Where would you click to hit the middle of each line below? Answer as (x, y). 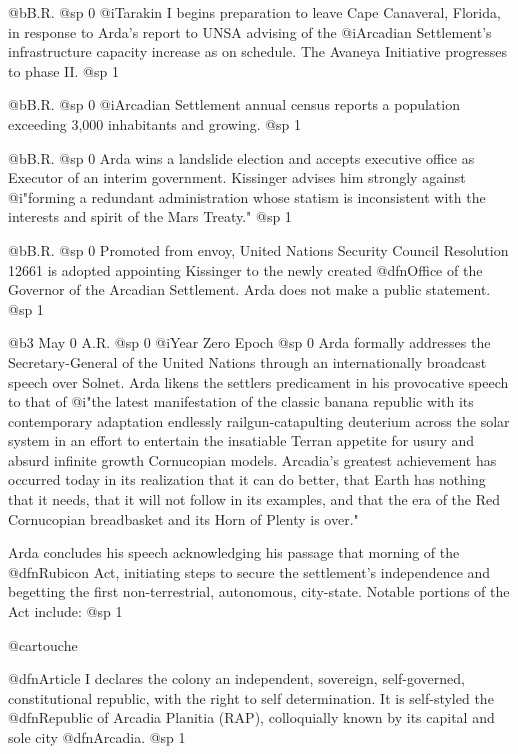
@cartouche (43, 644)
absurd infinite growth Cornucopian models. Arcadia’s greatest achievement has (252, 459)
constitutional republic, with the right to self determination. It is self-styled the (251, 697)
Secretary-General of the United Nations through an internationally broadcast (247, 361)
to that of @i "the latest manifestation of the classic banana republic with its (241, 401)
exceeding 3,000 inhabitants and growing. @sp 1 (155, 123)
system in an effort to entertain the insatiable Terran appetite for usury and (241, 440)
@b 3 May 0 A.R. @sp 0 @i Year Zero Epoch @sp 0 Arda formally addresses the (249, 342)
